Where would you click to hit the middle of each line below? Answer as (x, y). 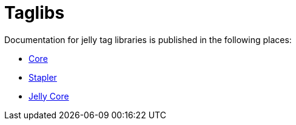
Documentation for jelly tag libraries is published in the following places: (148, 39)
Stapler (43, 77)
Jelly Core (49, 96)
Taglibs (35, 13)
